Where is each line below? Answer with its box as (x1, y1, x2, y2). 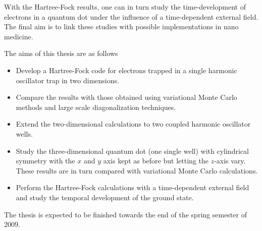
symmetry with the (16, 155, 75, 166)
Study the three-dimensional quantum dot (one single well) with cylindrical (16, 145, 249, 156)
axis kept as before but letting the (103, 155, 208, 166)
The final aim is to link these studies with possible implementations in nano (4, 21, 239, 32)
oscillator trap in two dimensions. (16, 75, 119, 85)
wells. (16, 128, 33, 139)
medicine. (4, 31, 33, 41)
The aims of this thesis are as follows (4, 48, 118, 59)
